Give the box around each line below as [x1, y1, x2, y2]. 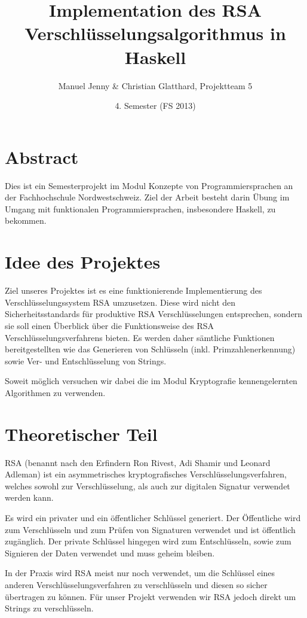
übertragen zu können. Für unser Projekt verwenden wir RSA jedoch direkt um [5, 590, 296, 602]
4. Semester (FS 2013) [115, 99, 196, 112]
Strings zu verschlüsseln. [5, 602, 94, 614]
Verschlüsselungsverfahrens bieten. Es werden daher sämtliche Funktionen [5, 331, 275, 343]
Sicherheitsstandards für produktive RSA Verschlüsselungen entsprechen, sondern [5, 308, 303, 320]
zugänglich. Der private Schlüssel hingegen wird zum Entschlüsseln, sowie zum [5, 535, 291, 547]
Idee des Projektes [5, 249, 161, 274]
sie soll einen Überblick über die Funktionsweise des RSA [5, 319, 214, 331]
